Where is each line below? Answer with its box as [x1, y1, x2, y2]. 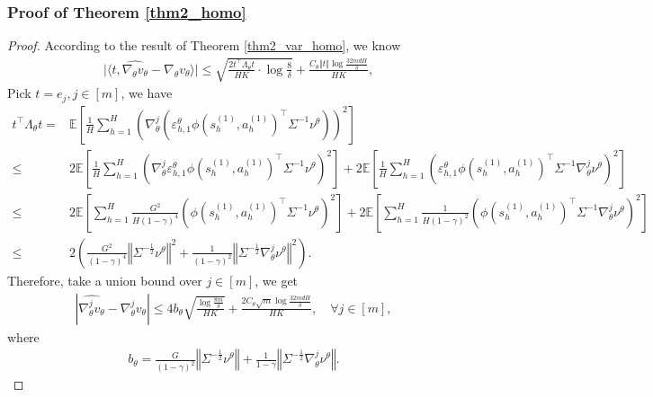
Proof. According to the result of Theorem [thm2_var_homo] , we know [7, 36, 401, 55]
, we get [255, 270, 299, 289]
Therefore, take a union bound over [7, 270, 202, 289]
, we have [121, 84, 173, 102]
